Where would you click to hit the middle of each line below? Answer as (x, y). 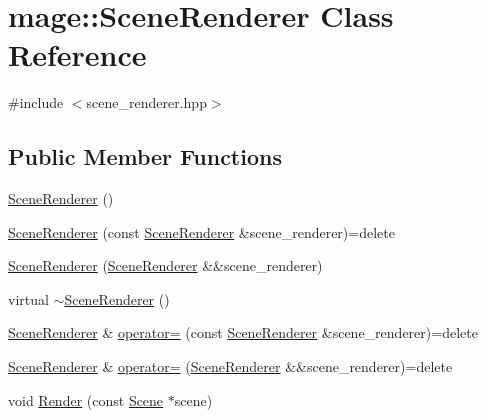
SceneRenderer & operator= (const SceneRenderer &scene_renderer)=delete (243, 332)
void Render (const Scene (86, 399)
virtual (28, 298)
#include (36, 102)
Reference (77, 54)
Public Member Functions (145, 156)
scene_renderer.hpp (146, 102)
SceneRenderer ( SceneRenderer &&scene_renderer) (165, 265)
